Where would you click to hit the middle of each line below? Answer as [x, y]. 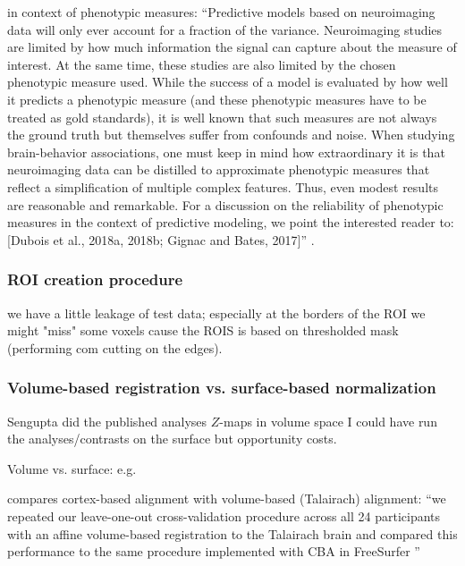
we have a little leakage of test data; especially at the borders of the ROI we [216, 313]
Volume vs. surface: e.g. [72, 468]
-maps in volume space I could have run [328, 421]
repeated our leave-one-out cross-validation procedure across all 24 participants [224, 515]
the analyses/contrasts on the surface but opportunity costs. [172, 439]
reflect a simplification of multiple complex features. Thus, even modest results [223, 186]
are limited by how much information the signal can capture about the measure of [232, 47]
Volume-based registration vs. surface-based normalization [222, 388]
